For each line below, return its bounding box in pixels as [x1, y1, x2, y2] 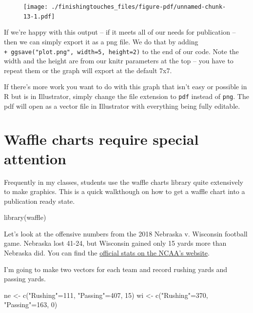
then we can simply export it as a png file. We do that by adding [4, 36, 198, 46]
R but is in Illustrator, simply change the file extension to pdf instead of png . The [4, 91, 249, 101]
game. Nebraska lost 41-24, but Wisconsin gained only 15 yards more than [4, 238, 227, 248]
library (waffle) [4, 212, 46, 222]
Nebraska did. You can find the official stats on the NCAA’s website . [4, 248, 210, 258]
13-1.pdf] [23, 13, 55, 20]
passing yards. [4, 274, 46, 284]
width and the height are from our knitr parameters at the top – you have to [4, 56, 234, 66]
